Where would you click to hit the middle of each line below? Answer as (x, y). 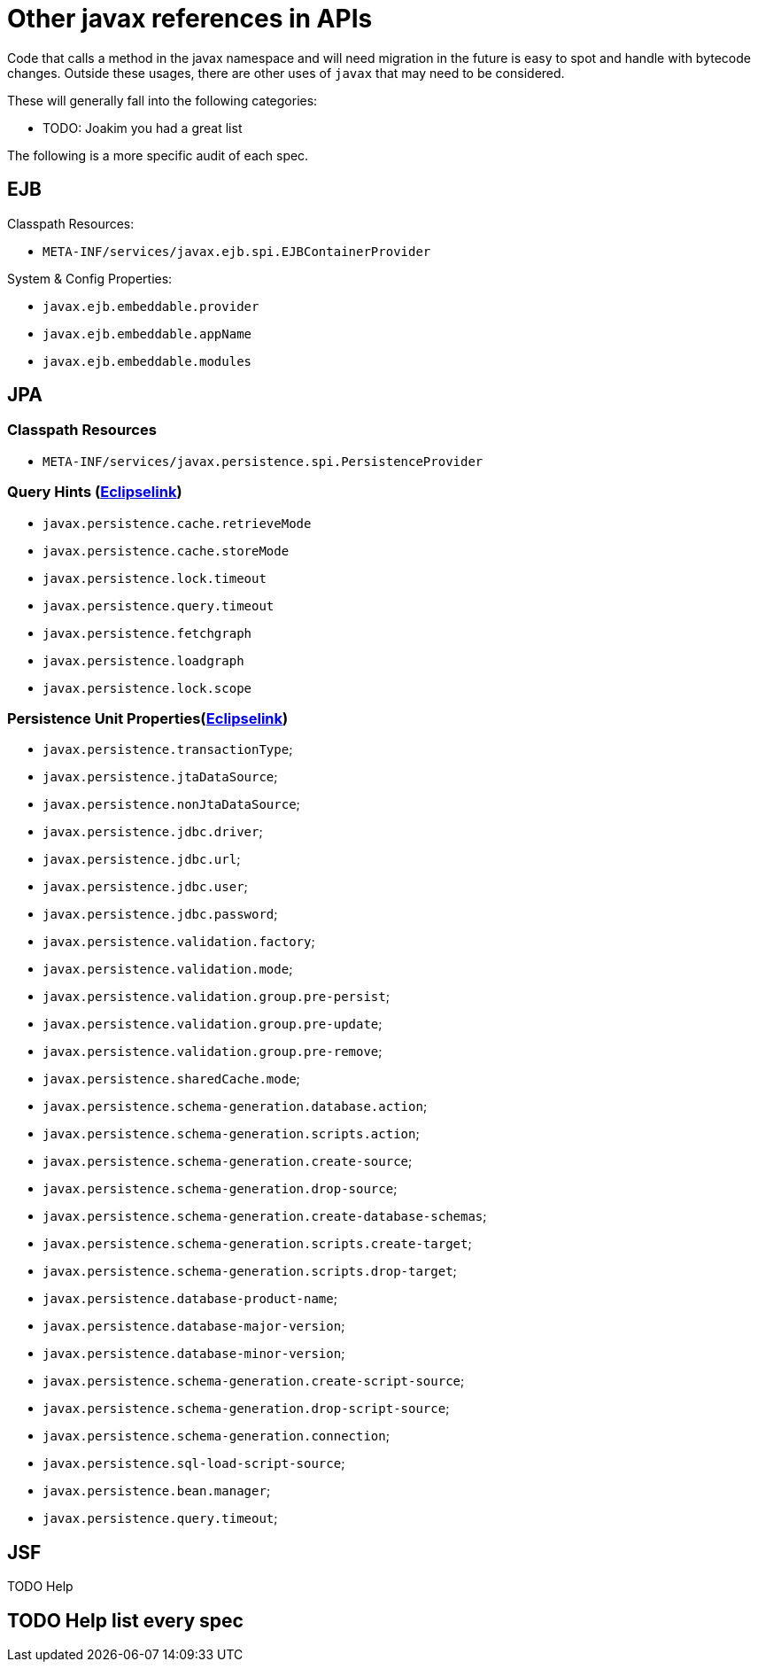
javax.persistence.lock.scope (147, 688)
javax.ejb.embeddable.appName (147, 334)
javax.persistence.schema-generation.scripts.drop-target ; (250, 1271)
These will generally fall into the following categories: (162, 100)
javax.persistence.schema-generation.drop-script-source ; (246, 1409)
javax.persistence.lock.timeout (155, 578)
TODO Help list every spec (125, 1620)
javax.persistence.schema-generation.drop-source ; (220, 1189)
